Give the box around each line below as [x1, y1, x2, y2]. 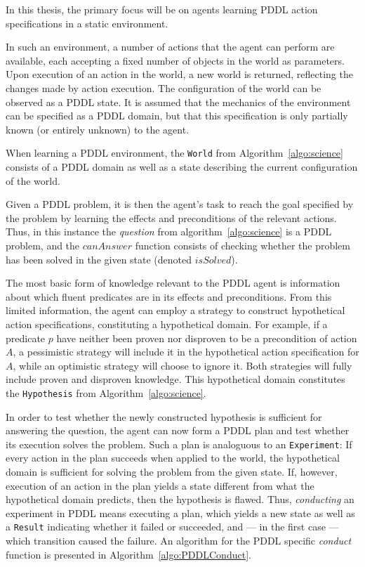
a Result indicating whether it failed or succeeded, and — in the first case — [6, 519, 339, 534]
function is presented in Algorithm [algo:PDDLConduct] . [6, 547, 251, 561]
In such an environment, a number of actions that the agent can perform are [6, 39, 335, 54]
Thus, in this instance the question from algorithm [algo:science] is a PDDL [6, 224, 332, 239]
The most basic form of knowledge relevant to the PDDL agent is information [6, 275, 340, 290]
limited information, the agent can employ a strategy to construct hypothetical [6, 303, 345, 318]
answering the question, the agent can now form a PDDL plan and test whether [6, 423, 350, 438]
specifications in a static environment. [6, 15, 168, 30]
